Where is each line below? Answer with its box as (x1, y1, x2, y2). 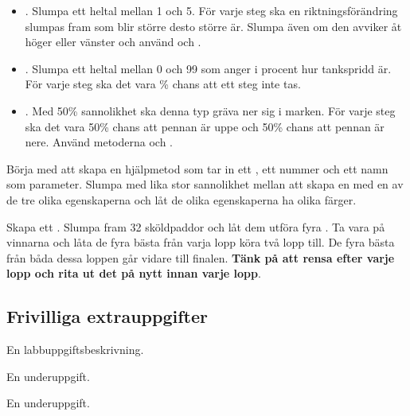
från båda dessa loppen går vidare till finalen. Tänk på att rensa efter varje (6, 249, 395, 266)
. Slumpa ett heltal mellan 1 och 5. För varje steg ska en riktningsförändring (25, 2, 398, 18)
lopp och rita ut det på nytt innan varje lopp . (6, 265, 261, 282)
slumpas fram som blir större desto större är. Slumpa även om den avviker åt (25, 17, 402, 34)
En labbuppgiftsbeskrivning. (6, 341, 144, 358)
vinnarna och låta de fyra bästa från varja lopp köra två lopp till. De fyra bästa (6, 234, 395, 251)
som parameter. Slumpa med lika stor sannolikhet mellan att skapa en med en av (6, 176, 404, 192)
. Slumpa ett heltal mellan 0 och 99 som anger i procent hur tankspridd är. (25, 60, 392, 76)
